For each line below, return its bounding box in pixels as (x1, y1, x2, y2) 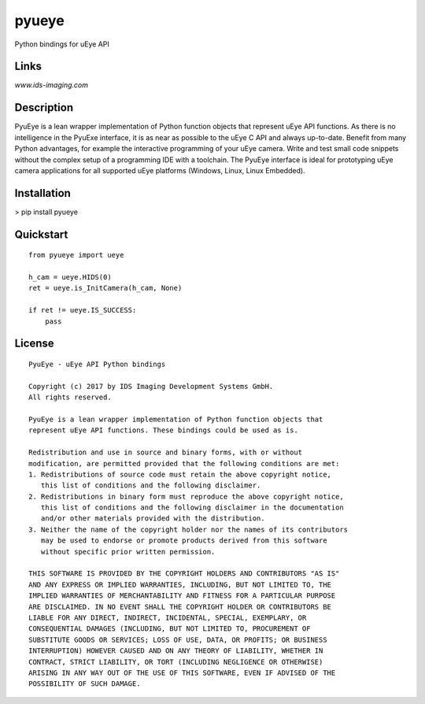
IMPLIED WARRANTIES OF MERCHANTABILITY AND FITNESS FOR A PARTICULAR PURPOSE (28, 591, 336, 600)
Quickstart (14, 228, 68, 241)
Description (14, 101, 74, 114)
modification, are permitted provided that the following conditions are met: (28, 459, 340, 468)
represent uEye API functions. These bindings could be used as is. (28, 426, 298, 435)
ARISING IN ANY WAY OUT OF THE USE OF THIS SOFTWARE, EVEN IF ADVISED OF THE (28, 668, 336, 677)
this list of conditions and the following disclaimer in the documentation (40, 503, 344, 512)
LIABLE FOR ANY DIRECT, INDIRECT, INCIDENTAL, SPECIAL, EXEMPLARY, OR (28, 613, 307, 622)
